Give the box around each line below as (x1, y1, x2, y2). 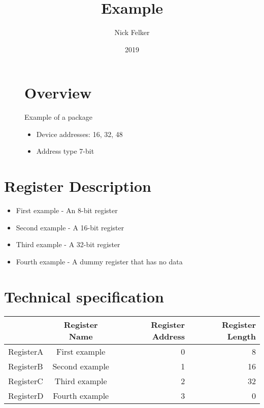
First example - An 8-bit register (16, 205, 118, 216)
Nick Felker (114, 27, 150, 38)
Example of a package (24, 112, 92, 122)
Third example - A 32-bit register (16, 239, 120, 250)
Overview (24, 82, 92, 103)
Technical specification (4, 286, 164, 307)
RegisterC (8, 375, 43, 387)
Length (227, 330, 256, 342)
